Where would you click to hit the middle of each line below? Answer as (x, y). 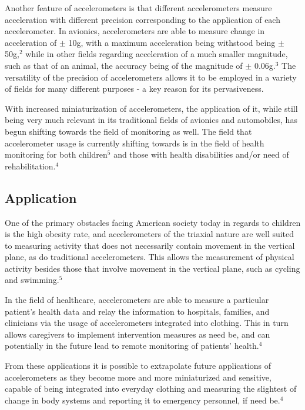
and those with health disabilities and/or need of (201, 154)
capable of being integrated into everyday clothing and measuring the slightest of (151, 389)
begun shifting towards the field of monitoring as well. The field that (128, 131)
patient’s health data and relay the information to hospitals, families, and (137, 311)
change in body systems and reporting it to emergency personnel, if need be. (143, 400)
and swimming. (32, 280)
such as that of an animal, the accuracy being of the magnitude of (124, 65)
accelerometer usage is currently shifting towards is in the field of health (135, 143)
